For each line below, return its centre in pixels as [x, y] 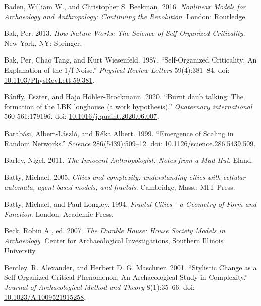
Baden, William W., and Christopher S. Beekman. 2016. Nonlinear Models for [125, 6]
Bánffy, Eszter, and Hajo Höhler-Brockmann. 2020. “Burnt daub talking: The [124, 97]
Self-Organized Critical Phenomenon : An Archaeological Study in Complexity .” [126, 277]
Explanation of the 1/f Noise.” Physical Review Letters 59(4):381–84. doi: [117, 69]
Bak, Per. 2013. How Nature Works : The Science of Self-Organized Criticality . [125, 33]
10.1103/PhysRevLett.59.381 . [49, 79]
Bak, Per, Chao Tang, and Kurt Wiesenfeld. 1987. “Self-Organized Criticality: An [130, 60]
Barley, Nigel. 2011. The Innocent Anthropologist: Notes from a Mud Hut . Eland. [129, 160]
